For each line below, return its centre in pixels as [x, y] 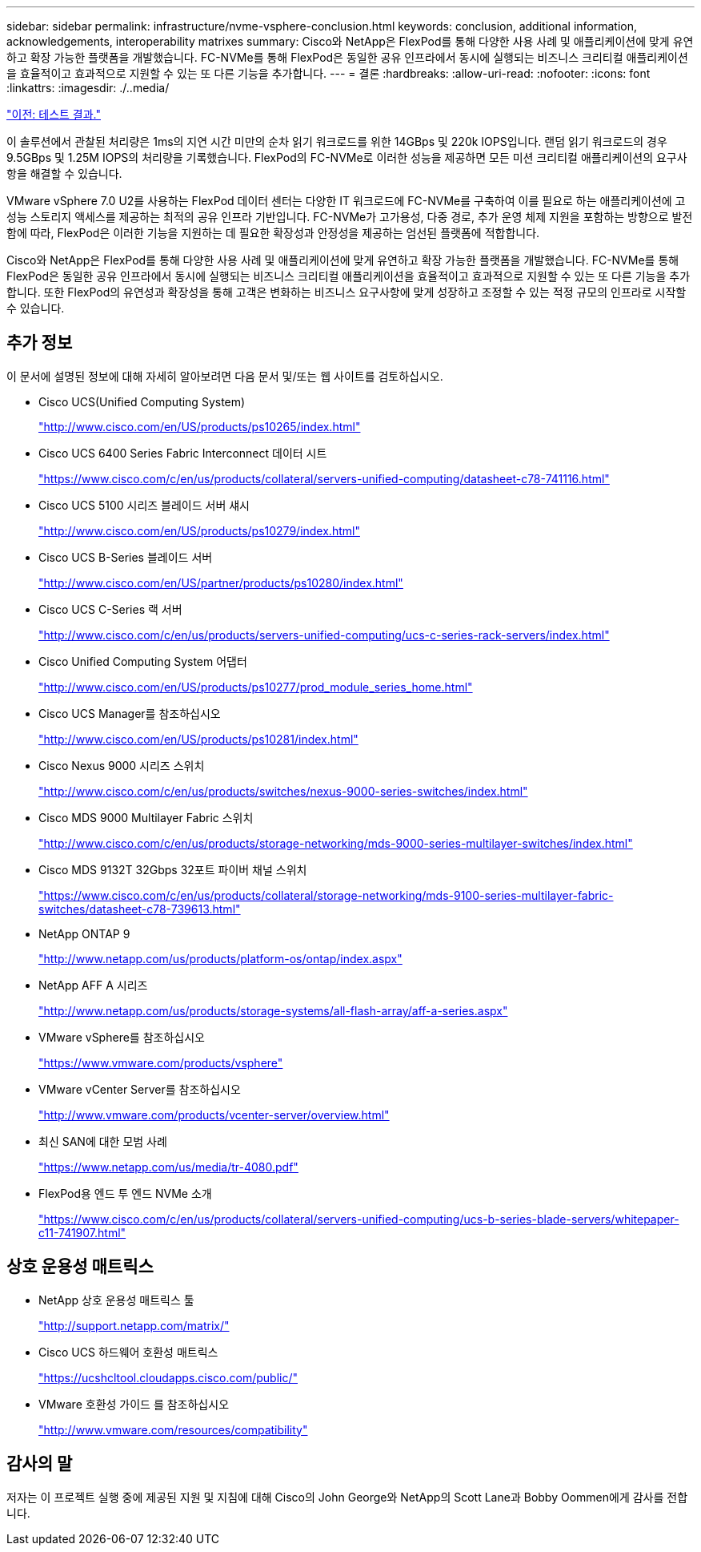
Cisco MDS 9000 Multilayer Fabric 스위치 [146, 817]
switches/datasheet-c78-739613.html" [140, 909]
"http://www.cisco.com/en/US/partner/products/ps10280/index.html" [221, 583]
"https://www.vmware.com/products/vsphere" [161, 1062]
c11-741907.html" [82, 1232]
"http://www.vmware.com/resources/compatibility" [173, 1429]
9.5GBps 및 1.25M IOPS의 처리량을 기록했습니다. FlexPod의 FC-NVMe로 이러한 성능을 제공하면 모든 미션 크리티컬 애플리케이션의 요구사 [347, 157]
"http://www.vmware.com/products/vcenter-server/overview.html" [214, 1115]
